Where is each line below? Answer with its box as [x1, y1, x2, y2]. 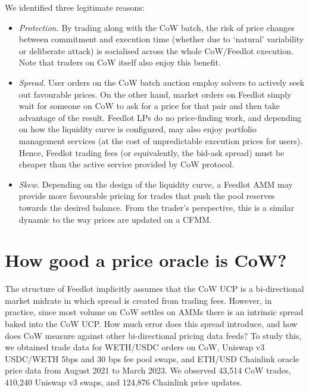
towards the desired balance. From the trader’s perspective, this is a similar [18, 201, 295, 213]
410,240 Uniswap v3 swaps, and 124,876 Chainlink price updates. [5, 375, 242, 388]
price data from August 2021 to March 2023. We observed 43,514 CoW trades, [5, 364, 291, 377]
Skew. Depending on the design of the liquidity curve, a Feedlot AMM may [18, 178, 293, 190]
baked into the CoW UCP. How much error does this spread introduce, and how [5, 318, 298, 329]
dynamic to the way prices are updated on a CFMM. [18, 213, 212, 225]
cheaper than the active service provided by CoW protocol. [18, 158, 235, 170]
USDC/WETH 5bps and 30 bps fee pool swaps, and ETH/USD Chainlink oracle [5, 352, 299, 365]
